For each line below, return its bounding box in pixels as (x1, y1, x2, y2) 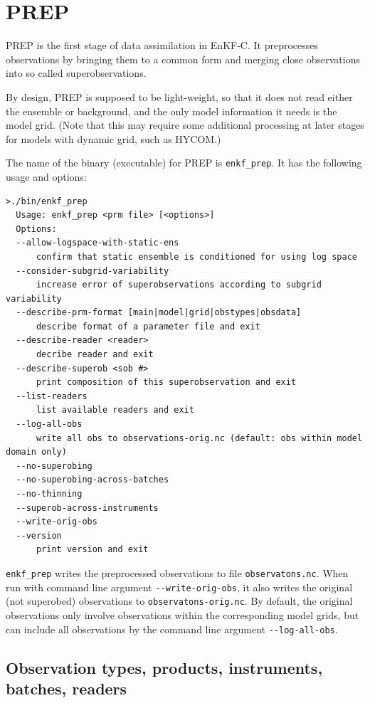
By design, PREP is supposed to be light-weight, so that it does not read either (6, 89, 353, 104)
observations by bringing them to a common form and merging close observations (6, 51, 360, 66)
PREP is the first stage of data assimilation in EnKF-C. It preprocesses (6, 38, 318, 53)
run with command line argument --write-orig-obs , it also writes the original (6, 579, 353, 594)
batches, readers (6, 677, 127, 699)
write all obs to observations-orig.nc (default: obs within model (36, 433, 363, 443)
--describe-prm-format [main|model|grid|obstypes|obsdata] (16, 307, 302, 318)
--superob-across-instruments (16, 502, 159, 513)
